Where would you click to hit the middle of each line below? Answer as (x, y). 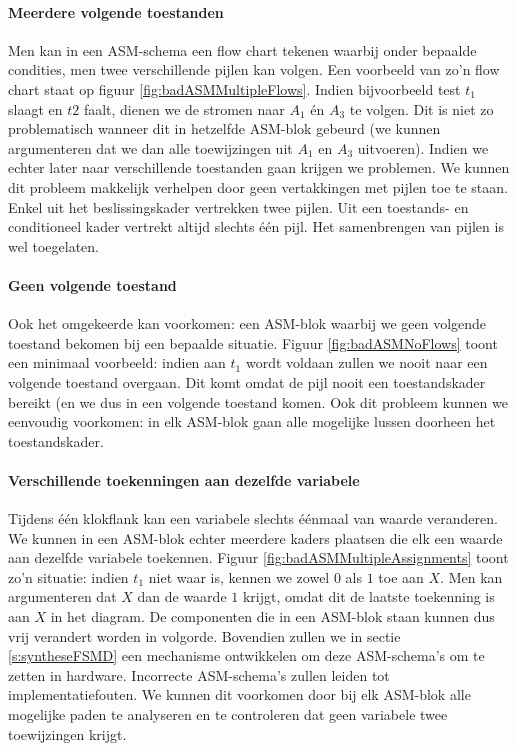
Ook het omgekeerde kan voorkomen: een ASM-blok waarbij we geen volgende (247, 323)
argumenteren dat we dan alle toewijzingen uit (150, 147)
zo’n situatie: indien (68, 576)
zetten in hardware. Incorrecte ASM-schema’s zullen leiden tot (199, 674)
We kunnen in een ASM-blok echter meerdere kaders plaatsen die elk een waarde (255, 537)
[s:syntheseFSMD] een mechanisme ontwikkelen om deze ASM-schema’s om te (246, 655)
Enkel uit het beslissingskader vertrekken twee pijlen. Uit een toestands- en (238, 206)
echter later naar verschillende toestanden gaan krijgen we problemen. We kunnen (259, 167)
